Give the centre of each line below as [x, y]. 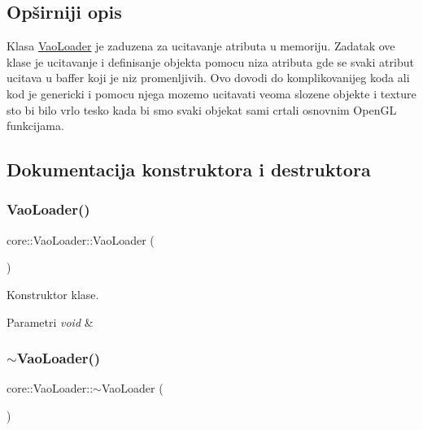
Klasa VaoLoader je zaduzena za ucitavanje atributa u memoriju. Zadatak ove [201, 46]
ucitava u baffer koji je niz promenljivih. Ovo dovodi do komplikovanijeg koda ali [208, 78]
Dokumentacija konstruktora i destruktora [189, 169]
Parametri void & [50, 321]
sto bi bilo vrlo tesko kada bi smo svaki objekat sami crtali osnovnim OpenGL [202, 109]
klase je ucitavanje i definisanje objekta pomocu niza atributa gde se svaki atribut [210, 61]
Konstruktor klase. [53, 294]
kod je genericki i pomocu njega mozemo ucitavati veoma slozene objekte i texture [211, 93]
